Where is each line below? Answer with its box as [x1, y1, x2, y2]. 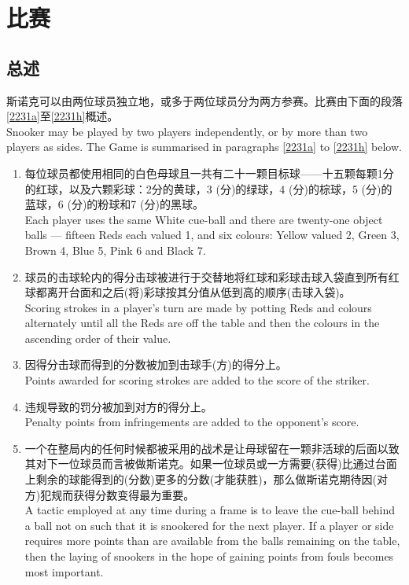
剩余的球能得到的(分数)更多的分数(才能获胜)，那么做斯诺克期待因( [35, 471, 378, 487]
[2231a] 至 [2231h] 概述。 [6, 108, 119, 124]
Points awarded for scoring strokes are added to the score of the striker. [24, 372, 370, 388]
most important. [24, 563, 104, 579]
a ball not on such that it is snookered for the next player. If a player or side [24, 517, 394, 533]
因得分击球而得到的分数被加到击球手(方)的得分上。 [24, 356, 287, 373]
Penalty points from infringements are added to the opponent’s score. [24, 414, 359, 430]
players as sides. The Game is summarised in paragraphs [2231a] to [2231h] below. [6, 138, 402, 155]
